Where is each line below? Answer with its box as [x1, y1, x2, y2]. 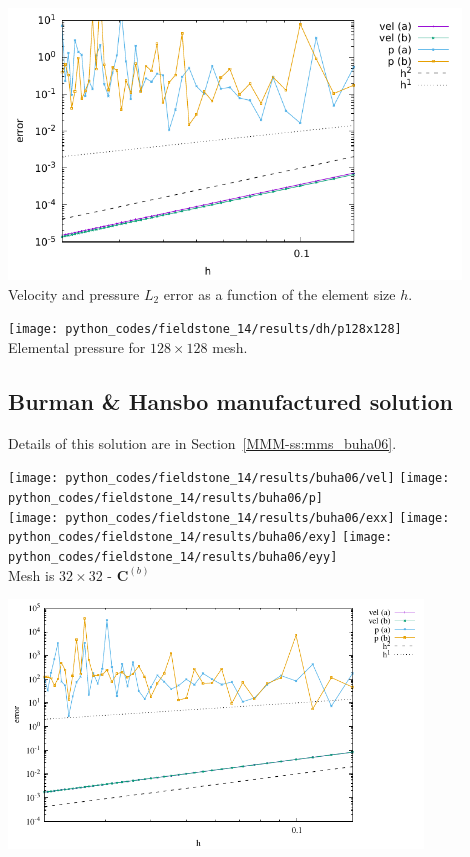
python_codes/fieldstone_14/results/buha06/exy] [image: [8, 530, 393, 545]
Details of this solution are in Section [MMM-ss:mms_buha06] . [8, 432, 397, 453]
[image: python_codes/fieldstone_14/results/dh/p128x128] [8, 322, 402, 337]
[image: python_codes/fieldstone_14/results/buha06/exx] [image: [8, 510, 450, 525]
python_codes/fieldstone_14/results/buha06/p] [8, 491, 323, 505]
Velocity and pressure [8, 283, 140, 304]
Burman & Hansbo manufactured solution [8, 385, 453, 416]
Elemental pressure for [8, 336, 146, 357]
